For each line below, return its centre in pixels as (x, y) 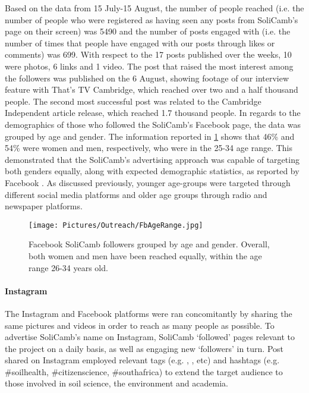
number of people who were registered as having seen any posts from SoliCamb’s (152, 19)
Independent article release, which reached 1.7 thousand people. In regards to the (153, 113)
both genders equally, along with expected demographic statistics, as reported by (152, 171)
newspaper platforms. (44, 206)
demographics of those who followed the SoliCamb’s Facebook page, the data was (153, 124)
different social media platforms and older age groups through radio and (136, 194)
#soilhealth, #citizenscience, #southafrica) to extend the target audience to (144, 371)
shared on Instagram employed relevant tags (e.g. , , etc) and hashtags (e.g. (142, 360)
